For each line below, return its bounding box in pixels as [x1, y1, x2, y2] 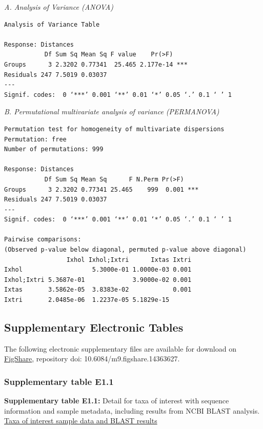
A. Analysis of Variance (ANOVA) [4, 2, 113, 12]
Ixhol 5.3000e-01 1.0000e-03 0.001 [4, 266, 192, 274]
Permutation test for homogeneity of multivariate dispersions [4, 125, 225, 133]
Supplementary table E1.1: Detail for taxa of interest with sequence [4, 395, 229, 406]
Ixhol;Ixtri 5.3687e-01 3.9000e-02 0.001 [4, 276, 192, 283]
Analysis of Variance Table [4, 21, 100, 28]
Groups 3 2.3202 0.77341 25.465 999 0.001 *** [4, 186, 199, 193]
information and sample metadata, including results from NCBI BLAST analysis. [4, 405, 260, 416]
